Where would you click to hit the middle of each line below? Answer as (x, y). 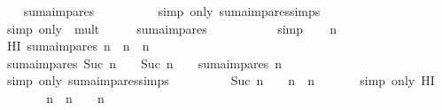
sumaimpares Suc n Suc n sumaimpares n (144, 63)
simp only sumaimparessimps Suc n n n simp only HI (221, 80)
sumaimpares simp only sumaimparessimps (172, 11)
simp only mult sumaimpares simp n (172, 28)
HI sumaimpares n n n (78, 46)
